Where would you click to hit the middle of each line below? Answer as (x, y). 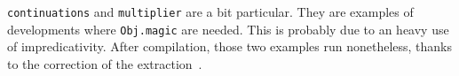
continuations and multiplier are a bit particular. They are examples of (210, 11)
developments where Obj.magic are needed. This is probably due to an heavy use (228, 29)
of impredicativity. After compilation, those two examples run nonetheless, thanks (230, 46)
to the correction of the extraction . (105, 63)
